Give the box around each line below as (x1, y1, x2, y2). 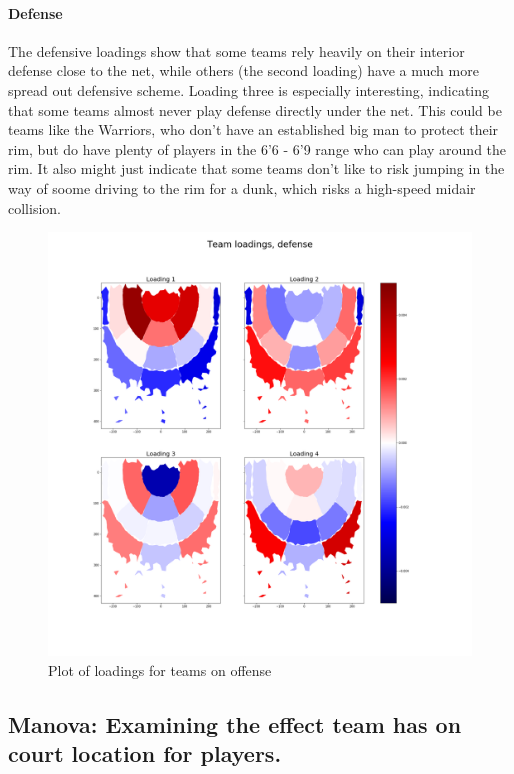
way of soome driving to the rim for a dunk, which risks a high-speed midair (8, 177, 476, 198)
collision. (8, 197, 61, 218)
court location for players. (8, 738, 282, 769)
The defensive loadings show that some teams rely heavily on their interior (8, 40, 465, 61)
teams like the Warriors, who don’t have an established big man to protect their (8, 119, 499, 140)
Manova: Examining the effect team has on (8, 708, 462, 739)
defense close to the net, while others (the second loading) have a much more (8, 60, 479, 81)
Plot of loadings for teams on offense (48, 659, 272, 680)
